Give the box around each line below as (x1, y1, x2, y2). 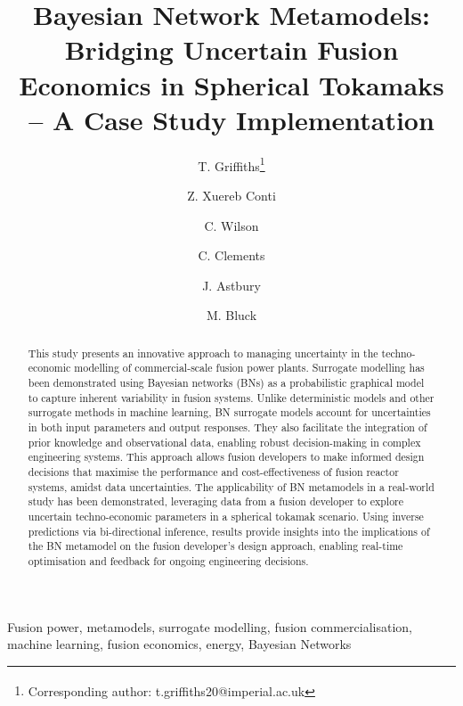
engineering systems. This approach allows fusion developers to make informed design (28, 449, 425, 464)
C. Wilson (204, 216, 259, 234)
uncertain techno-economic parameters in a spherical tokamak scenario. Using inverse (28, 508, 424, 523)
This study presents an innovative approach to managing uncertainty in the (28, 345, 378, 360)
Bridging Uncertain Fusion (64, 31, 399, 68)
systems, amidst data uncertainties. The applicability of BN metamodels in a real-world (28, 479, 435, 494)
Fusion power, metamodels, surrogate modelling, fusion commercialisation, (7, 617, 412, 636)
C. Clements (198, 246, 265, 265)
